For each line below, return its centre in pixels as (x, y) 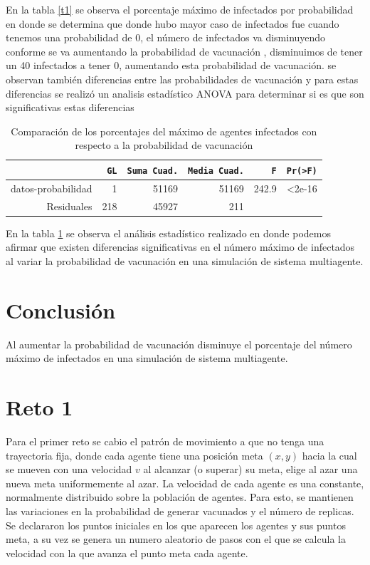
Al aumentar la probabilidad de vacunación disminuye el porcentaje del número (179, 344)
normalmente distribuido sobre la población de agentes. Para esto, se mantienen (180, 497)
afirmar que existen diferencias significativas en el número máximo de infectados (180, 247)
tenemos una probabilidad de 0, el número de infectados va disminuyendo (166, 37)
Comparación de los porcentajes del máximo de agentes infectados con (164, 131)
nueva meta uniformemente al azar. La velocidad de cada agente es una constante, (185, 483)
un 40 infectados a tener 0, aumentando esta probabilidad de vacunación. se (171, 65)
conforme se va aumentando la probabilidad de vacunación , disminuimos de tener (184, 51)
